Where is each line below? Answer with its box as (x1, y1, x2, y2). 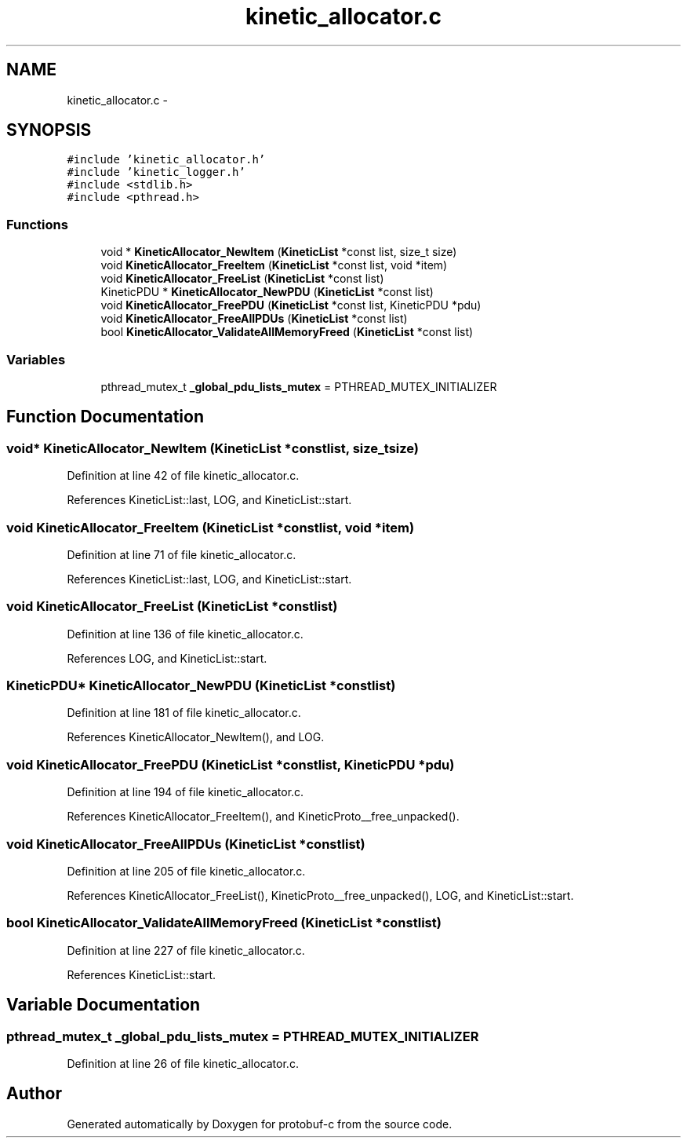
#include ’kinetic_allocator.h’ (67, 153, 266, 166)
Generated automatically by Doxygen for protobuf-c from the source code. (67, 1117, 453, 1131)
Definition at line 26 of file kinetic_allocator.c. (67, 1056, 299, 1070)
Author (6, 1084, 62, 1104)
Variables (6, 351, 66, 367)
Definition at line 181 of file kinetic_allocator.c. (67, 706, 301, 720)
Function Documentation (6, 407, 204, 427)
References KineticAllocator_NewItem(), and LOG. (67, 730, 325, 744)
